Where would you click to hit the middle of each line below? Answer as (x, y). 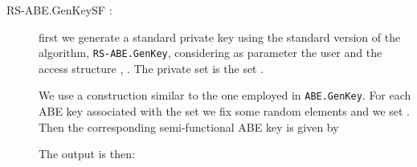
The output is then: (87, 154)
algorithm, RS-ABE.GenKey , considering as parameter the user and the (211, 53)
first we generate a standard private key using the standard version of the (220, 37)
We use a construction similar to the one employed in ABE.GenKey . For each (225, 95)
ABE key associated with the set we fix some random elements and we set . (224, 111)
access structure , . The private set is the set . (151, 68)
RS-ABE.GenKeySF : (59, 10)
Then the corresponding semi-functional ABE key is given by (189, 126)
